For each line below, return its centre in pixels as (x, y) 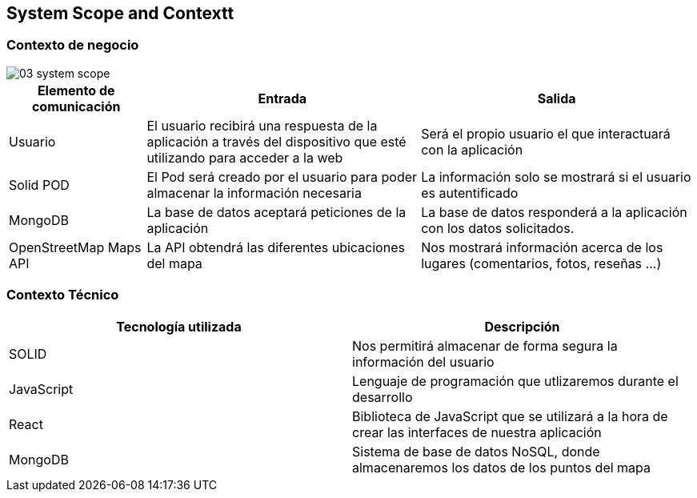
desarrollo (383, 397)
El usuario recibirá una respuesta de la (262, 125)
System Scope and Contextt (120, 13)
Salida (557, 98)
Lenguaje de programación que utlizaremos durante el (515, 381)
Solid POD (39, 185)
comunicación (76, 106)
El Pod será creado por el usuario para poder (282, 177)
